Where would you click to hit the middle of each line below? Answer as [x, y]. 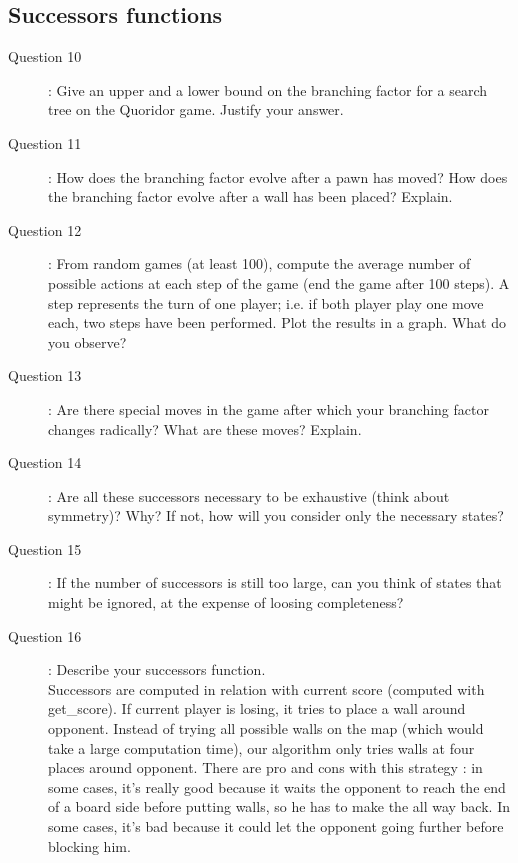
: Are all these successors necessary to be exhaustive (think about [249, 495]
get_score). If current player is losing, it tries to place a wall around [257, 708]
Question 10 [45, 56]
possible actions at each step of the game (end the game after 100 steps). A [279, 282]
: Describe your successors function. [157, 669]
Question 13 [45, 375]
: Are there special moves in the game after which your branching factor [268, 408]
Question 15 [45, 548]
